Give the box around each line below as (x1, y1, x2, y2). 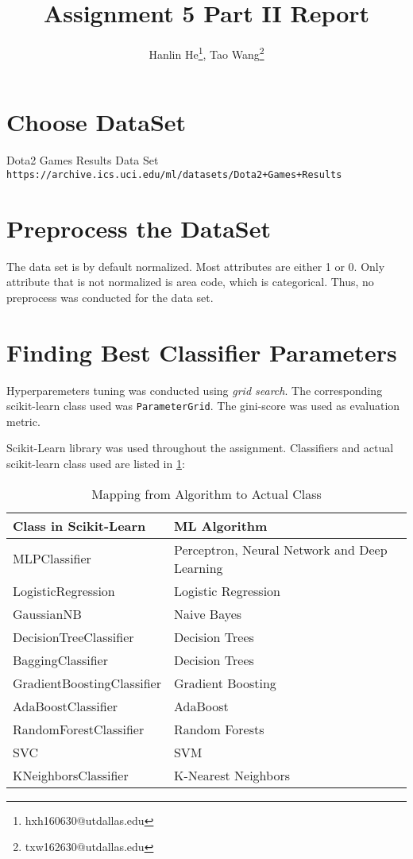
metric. (6, 412, 41, 429)
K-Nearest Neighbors (173, 765, 290, 784)
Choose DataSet (6, 106, 187, 138)
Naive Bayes (173, 604, 242, 623)
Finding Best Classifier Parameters (6, 335, 397, 368)
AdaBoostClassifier (13, 696, 118, 715)
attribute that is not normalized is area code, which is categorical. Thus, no (6, 273, 374, 290)
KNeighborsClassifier (13, 765, 129, 784)
